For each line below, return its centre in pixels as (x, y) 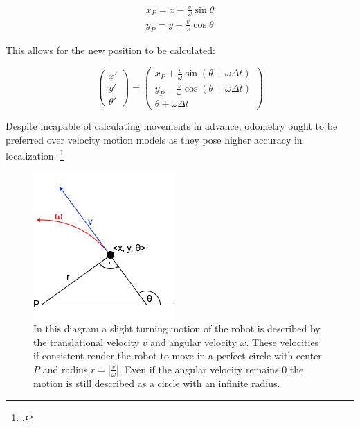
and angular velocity (193, 342)
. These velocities (282, 342)
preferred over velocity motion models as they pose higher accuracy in (154, 139)
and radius (65, 369)
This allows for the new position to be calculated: (110, 50)
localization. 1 (35, 154)
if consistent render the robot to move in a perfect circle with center (178, 356)
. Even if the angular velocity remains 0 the (211, 369)
